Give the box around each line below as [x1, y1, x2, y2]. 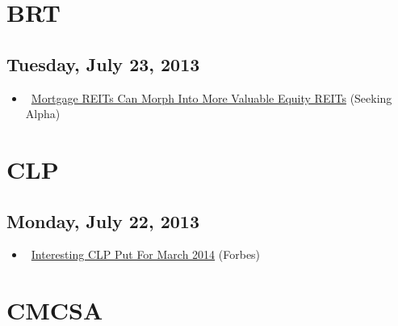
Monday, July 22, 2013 [6, 208, 199, 233]
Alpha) [25, 105, 61, 122]
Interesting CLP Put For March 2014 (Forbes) [31, 246, 261, 263]
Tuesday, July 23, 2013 [6, 51, 200, 76]
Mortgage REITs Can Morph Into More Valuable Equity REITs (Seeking [31, 89, 392, 106]
